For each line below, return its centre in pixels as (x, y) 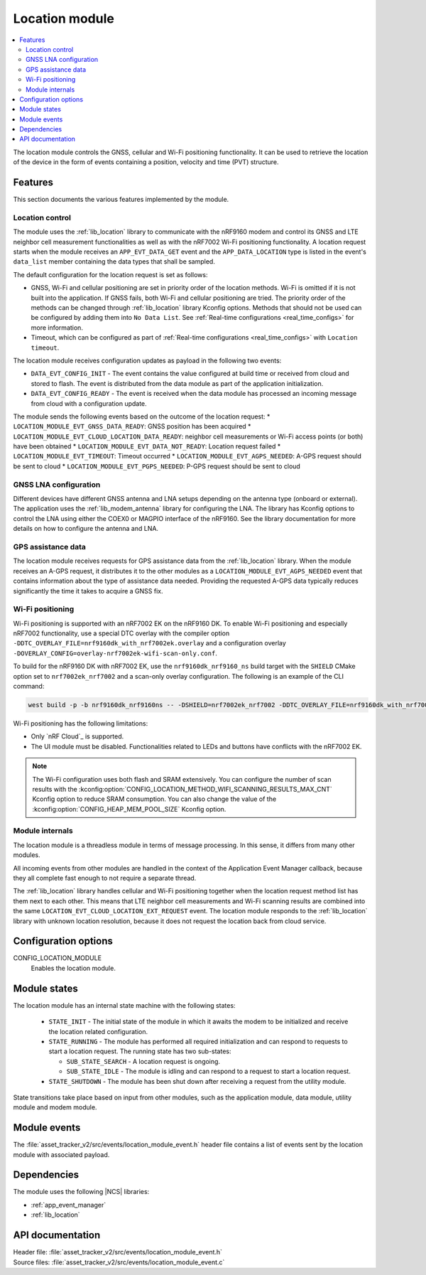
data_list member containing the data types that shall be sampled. (114, 262)
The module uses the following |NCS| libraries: (81, 1192)
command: (29, 686)
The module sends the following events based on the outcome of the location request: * (142, 416)
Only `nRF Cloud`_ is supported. (77, 736)
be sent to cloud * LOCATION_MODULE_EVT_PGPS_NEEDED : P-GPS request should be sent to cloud (157, 466)
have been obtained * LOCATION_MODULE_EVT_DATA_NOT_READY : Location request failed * (147, 446)
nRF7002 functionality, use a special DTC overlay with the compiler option (121, 633)
